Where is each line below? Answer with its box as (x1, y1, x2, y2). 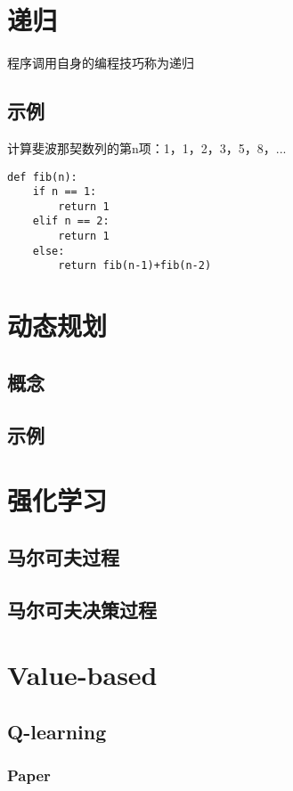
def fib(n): (7, 170, 77, 183)
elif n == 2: (32, 215, 110, 228)
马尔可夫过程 (7, 542, 119, 570)
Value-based (7, 656, 158, 693)
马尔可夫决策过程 (7, 595, 157, 623)
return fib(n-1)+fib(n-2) (58, 259, 212, 273)
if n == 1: (32, 185, 97, 199)
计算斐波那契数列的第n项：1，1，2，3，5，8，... (7, 138, 287, 157)
